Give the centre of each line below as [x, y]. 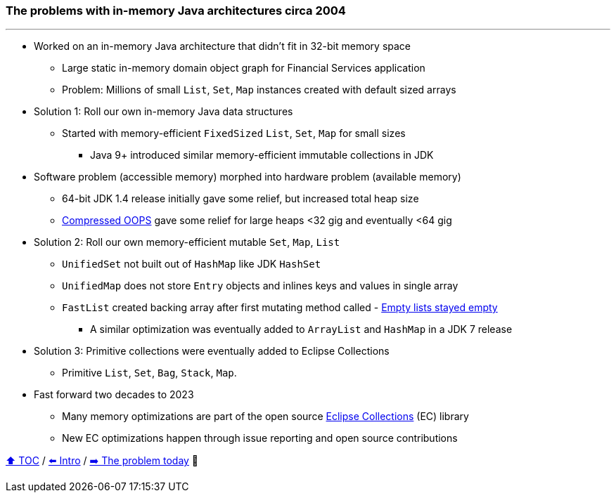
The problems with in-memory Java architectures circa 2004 [176, 11]
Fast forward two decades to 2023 [114, 395]
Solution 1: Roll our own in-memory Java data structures [163, 112]
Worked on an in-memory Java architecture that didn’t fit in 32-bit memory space [223, 46]
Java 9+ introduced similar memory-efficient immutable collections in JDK [262, 155]
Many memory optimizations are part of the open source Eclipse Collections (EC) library [265, 417]
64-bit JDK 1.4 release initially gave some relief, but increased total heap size [240, 199]
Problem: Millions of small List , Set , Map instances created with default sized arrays [259, 90]
